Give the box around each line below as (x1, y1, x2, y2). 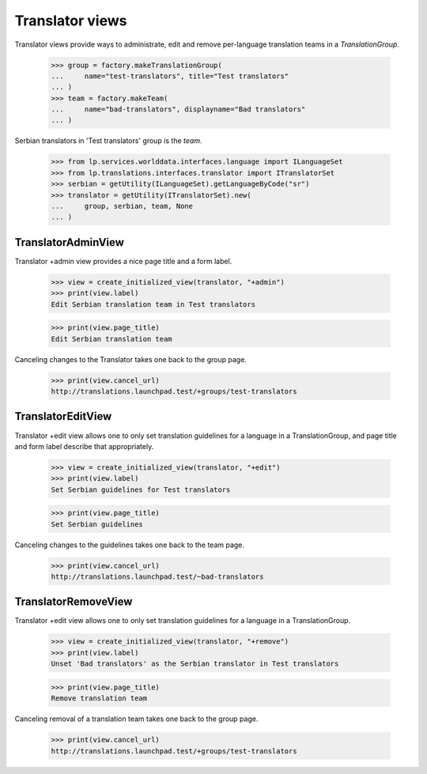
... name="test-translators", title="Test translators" (51, 71, 289, 81)
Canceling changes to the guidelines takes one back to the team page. (14, 540, 245, 549)
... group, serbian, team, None (51, 202, 194, 211)
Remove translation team (51, 694, 148, 703)
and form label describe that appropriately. (14, 441, 154, 451)
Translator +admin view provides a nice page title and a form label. (14, 256, 232, 266)
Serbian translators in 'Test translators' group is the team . (14, 136, 202, 145)
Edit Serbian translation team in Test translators (51, 300, 256, 308)
